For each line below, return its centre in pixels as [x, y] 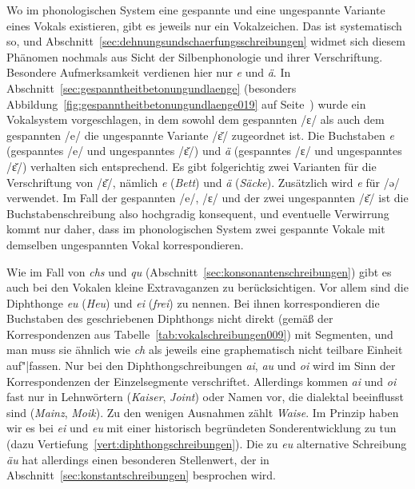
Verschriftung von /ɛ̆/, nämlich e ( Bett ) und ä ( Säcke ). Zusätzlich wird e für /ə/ [203, 182]
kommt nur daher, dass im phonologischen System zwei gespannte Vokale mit [196, 229]
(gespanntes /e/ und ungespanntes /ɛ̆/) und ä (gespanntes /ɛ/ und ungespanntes [204, 151]
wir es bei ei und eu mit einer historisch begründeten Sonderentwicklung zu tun [202, 428]
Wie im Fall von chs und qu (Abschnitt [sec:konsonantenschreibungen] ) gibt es [199, 271]
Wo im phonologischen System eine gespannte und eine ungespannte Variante [196, 10]
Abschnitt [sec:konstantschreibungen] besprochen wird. [141, 475]
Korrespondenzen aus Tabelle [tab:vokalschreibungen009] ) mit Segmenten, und [200, 334]
